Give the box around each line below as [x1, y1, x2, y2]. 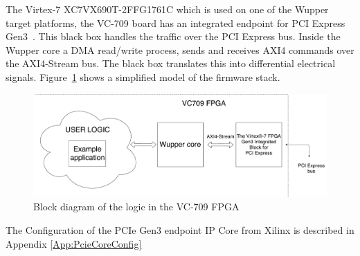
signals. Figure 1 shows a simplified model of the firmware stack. [6, 69, 280, 84]
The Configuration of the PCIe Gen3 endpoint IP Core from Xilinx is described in [6, 222, 354, 237]
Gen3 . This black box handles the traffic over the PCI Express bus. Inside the [6, 29, 341, 44]
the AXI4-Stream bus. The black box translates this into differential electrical [6, 56, 336, 71]
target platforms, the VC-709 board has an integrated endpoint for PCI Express [6, 15, 345, 30]
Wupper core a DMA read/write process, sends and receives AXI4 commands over [6, 42, 354, 57]
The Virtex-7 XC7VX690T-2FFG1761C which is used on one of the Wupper [6, 2, 329, 16]
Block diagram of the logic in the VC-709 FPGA [33, 199, 240, 214]
